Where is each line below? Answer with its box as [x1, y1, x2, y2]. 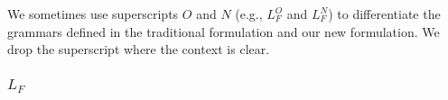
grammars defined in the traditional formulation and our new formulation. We [7, 22, 440, 41]
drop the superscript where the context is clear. [7, 40, 270, 59]
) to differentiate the [328, 5, 441, 23]
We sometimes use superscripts [7, 5, 179, 23]
